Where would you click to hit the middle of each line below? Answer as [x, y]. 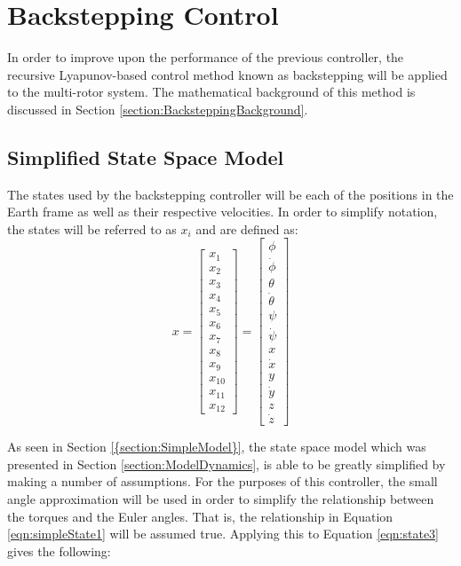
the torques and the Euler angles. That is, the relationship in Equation [200, 516]
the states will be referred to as [92, 228]
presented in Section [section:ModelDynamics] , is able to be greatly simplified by [227, 464]
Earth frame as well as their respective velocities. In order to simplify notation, [223, 212]
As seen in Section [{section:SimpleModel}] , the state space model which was [217, 447]
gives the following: [59, 550]
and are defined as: [247, 228]
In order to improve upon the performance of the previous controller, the [206, 57]
